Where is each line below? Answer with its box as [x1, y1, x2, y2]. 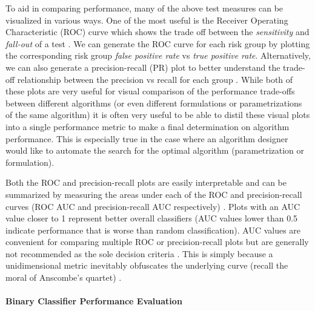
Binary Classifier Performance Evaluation [5, 295, 182, 307]
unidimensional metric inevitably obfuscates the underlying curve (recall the [5, 259, 288, 272]
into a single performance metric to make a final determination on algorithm [5, 120, 290, 133]
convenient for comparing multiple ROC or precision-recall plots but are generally [5, 235, 309, 248]
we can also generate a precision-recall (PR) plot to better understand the [5, 61, 280, 73]
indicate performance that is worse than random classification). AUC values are [5, 223, 301, 236]
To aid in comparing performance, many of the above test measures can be [5, 2, 283, 14]
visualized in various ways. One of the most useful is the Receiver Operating [5, 13, 288, 26]
